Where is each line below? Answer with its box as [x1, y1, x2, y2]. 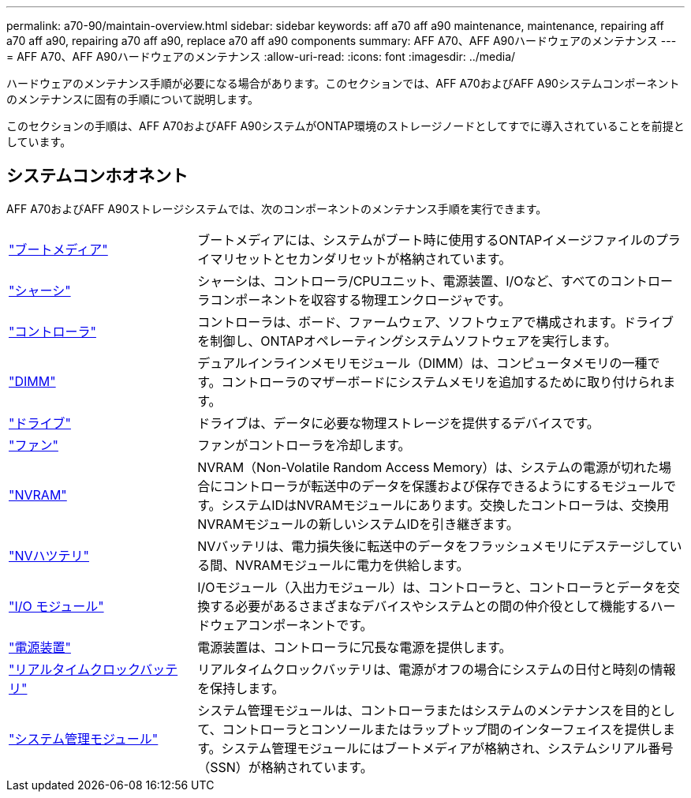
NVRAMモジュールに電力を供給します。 [235, 556, 469, 573]
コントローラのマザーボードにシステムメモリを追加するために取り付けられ [221, 373, 663, 390]
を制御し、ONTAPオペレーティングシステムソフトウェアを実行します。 [197, 332, 617, 349]
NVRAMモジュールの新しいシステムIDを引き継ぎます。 [197, 515, 519, 532]
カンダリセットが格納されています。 [298, 250, 512, 267]
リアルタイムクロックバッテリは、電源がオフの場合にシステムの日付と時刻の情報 [197, 661, 676, 677]
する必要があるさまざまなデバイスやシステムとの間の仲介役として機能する [210, 598, 651, 614]
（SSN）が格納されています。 [197, 759, 373, 775]
